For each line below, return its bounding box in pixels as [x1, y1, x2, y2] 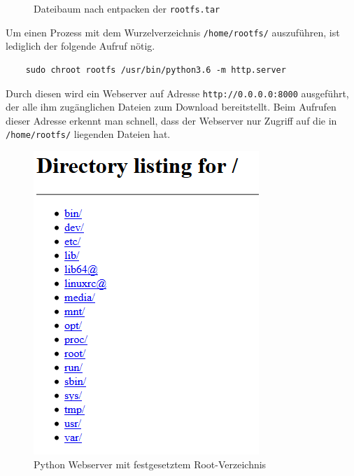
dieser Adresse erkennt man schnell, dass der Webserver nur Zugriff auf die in [6, 113, 337, 127]
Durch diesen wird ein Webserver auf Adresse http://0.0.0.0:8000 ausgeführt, [6, 85, 349, 100]
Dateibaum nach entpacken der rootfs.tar [34, 1, 220, 15]
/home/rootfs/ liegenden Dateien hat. [6, 127, 171, 141]
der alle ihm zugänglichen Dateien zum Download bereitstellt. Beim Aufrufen [6, 99, 337, 114]
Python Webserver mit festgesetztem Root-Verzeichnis [34, 456, 267, 471]
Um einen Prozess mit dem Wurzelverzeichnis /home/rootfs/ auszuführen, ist [6, 24, 340, 39]
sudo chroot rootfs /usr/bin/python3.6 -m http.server [25, 64, 286, 75]
